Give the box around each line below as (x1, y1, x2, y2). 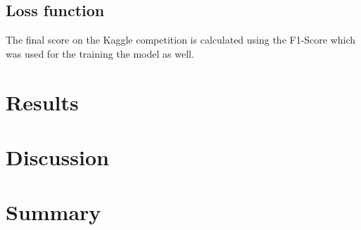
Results (6, 87, 79, 116)
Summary (6, 198, 101, 226)
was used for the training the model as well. (6, 46, 194, 60)
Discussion (6, 142, 109, 171)
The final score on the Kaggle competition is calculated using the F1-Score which (6, 32, 356, 47)
